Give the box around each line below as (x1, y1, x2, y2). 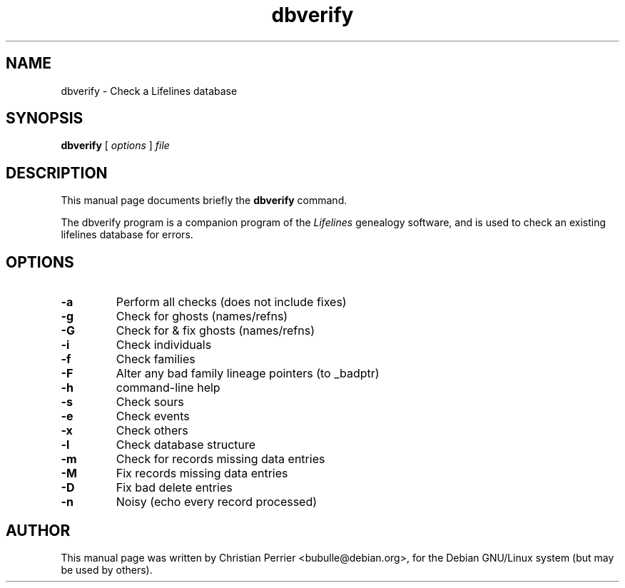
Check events (116, 409, 190, 424)
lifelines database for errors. (61, 228, 193, 241)
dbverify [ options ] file (61, 139, 170, 152)
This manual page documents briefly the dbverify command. (61, 194, 347, 207)
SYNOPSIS (6, 109, 83, 128)
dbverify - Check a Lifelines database (61, 84, 238, 97)
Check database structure (116, 437, 256, 452)
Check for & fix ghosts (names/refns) (116, 323, 315, 338)
